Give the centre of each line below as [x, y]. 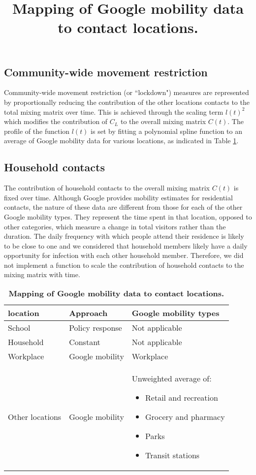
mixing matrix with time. [42, 274]
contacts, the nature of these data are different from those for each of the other [123, 207]
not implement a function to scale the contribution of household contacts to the [124, 265]
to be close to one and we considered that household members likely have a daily [126, 245]
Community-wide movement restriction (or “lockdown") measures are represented [127, 92]
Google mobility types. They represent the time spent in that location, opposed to [128, 216]
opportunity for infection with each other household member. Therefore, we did [124, 255]
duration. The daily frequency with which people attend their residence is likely [124, 236]
